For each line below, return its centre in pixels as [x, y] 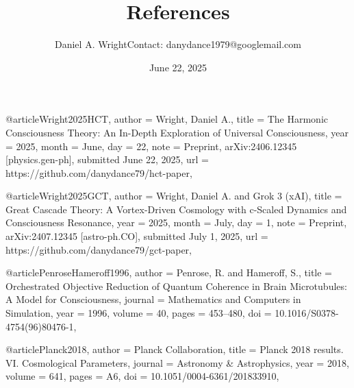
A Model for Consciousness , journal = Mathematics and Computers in [153, 299]
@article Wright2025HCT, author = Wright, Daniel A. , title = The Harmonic [167, 119]
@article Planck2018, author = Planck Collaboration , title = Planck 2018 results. [175, 349]
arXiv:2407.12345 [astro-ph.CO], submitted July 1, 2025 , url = [137, 236]
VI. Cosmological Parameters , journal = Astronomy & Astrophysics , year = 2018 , [177, 362]
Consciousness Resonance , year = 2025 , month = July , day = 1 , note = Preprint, [176, 222]
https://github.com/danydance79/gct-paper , [99, 249]
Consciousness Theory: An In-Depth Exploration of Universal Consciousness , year [177, 132]
